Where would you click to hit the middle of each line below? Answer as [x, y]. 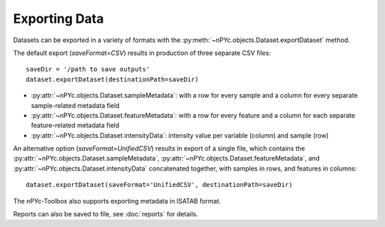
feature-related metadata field [75, 126]
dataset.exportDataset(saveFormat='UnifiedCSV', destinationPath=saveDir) [159, 185]
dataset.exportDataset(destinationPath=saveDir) [112, 79]
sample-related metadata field [76, 105]
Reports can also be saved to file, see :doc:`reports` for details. [106, 214]
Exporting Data [58, 19]
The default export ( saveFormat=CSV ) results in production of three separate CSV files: [142, 53]
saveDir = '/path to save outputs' [88, 69]
